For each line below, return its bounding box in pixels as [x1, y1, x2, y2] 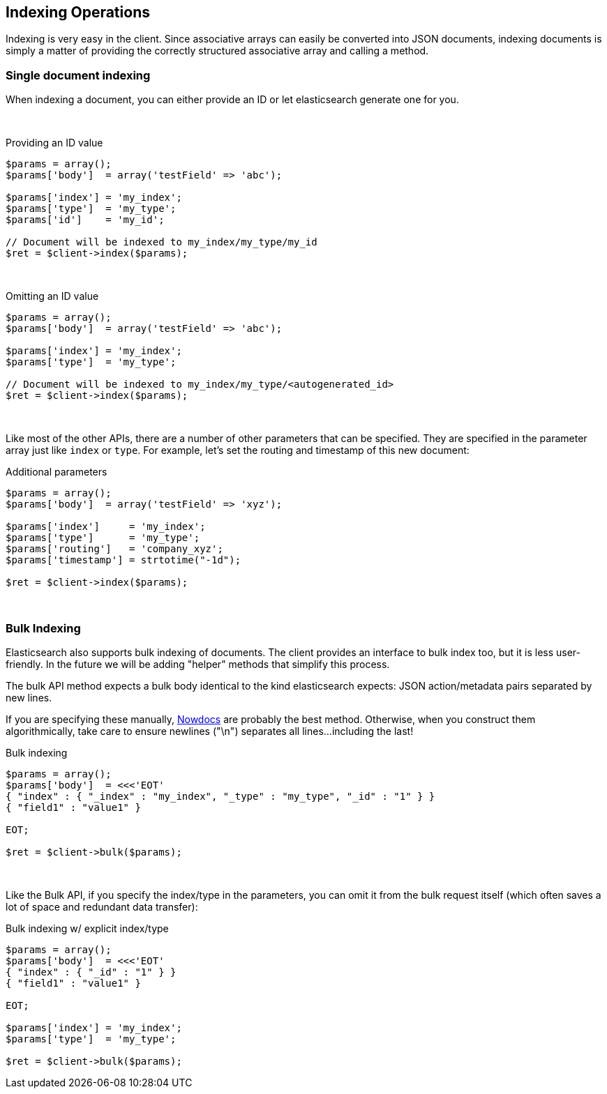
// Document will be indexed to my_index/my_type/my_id [6, 236, 317, 248]
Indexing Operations [6, 3, 150, 21]
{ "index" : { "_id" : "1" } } [6, 966, 177, 978]
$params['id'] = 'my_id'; [6, 214, 165, 226]
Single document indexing [6, 68, 151, 82]
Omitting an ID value [6, 290, 99, 303]
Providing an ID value [6, 137, 103, 149]
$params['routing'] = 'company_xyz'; [6, 543, 223, 555]
